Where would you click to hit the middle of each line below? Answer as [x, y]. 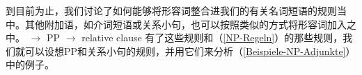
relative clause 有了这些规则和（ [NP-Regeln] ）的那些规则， [212, 37]
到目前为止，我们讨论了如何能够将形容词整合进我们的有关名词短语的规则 [171, 10]
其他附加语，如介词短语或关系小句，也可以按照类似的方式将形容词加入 [186, 24]
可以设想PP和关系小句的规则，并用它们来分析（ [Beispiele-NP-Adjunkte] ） [190, 51]
